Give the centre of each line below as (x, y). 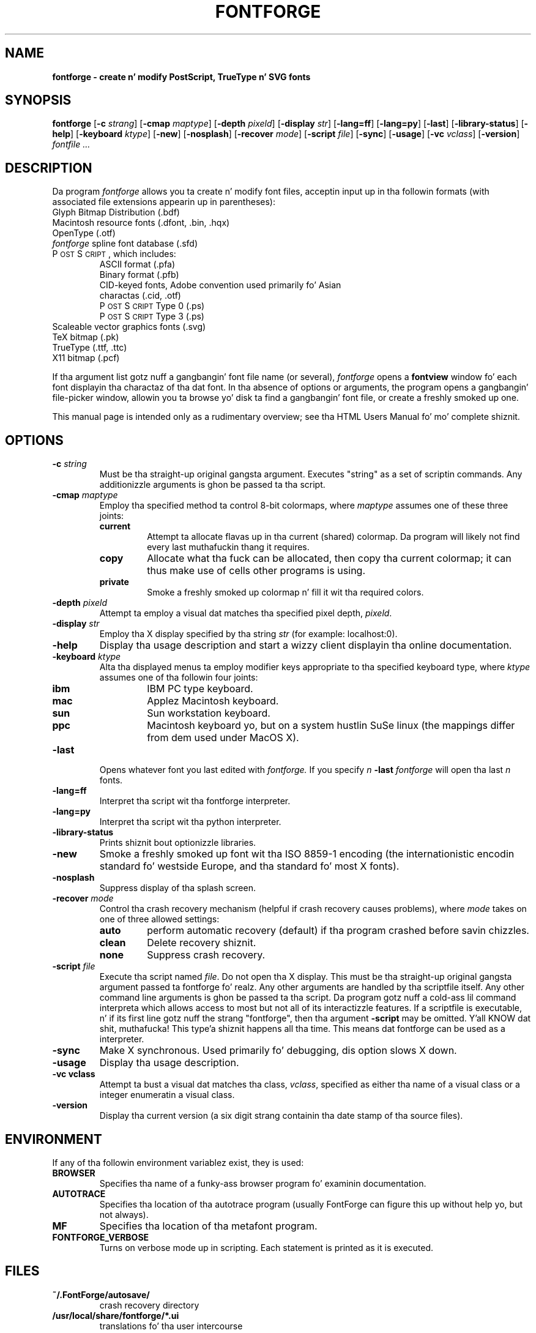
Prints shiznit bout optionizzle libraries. (178, 843)
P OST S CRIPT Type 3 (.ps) (152, 316)
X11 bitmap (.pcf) (86, 358)
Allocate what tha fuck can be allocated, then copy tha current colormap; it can (329, 558)
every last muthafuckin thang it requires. (228, 547)
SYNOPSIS (38, 100)
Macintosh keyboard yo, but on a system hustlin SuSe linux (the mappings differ (331, 726)
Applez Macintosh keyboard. (213, 701)
